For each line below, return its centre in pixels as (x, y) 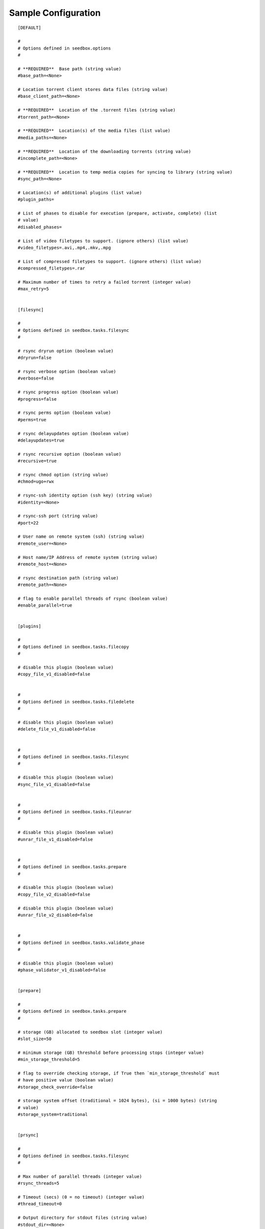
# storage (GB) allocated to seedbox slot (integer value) (90, 1032)
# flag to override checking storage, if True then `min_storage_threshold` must (119, 1073)
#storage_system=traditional (53, 1114)
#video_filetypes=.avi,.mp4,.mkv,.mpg (65, 248)
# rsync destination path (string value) (68, 578)
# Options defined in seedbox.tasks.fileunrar (75, 812)
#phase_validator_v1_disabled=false (62, 970)
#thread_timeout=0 (40, 1204)
